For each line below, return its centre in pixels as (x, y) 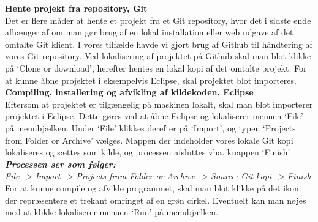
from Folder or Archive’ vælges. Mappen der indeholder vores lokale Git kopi (149, 140)
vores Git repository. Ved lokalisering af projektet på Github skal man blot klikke (158, 56)
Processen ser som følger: (60, 164)
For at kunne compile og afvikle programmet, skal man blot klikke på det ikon (152, 187)
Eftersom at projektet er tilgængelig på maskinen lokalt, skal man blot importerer (159, 104)
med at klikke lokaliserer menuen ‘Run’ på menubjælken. (112, 212)
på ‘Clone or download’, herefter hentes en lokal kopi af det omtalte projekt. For (156, 68)
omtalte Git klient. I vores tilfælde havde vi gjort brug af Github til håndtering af (159, 44)
